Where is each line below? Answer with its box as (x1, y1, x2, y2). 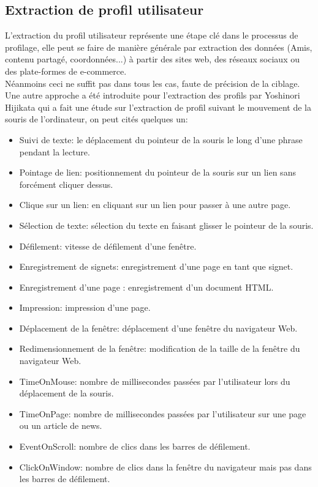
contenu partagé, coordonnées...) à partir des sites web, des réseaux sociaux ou (5, 53, 300, 65)
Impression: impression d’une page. (19, 301, 151, 314)
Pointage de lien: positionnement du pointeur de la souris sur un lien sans (19, 166, 296, 179)
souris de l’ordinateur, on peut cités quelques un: (5, 113, 188, 125)
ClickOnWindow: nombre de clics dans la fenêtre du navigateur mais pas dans (19, 460, 312, 473)
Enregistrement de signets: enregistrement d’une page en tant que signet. (19, 260, 293, 273)
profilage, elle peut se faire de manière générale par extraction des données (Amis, (5, 40, 312, 53)
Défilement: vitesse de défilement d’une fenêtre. (19, 239, 197, 252)
